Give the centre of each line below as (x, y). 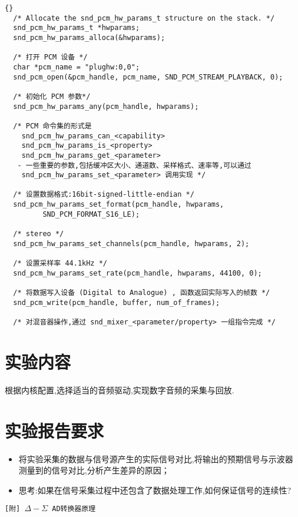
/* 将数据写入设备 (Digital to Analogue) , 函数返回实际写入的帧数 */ (142, 293)
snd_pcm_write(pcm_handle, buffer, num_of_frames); (117, 302)
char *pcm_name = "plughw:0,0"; (77, 67)
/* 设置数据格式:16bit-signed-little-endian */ (104, 195)
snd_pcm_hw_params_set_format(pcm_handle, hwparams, (119, 205)
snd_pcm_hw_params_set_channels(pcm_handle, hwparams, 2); (131, 243)
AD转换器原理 (74, 509)
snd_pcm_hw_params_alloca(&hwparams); (89, 37)
